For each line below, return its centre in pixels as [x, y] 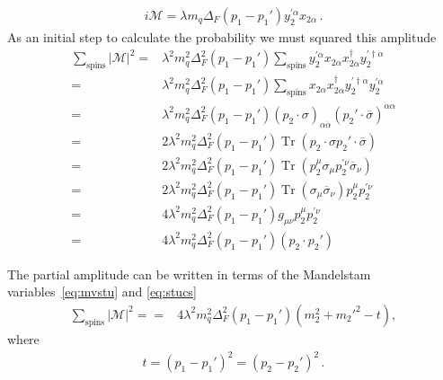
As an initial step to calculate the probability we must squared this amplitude [222, 37]
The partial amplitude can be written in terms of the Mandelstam [189, 274]
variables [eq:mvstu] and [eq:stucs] [102, 292]
